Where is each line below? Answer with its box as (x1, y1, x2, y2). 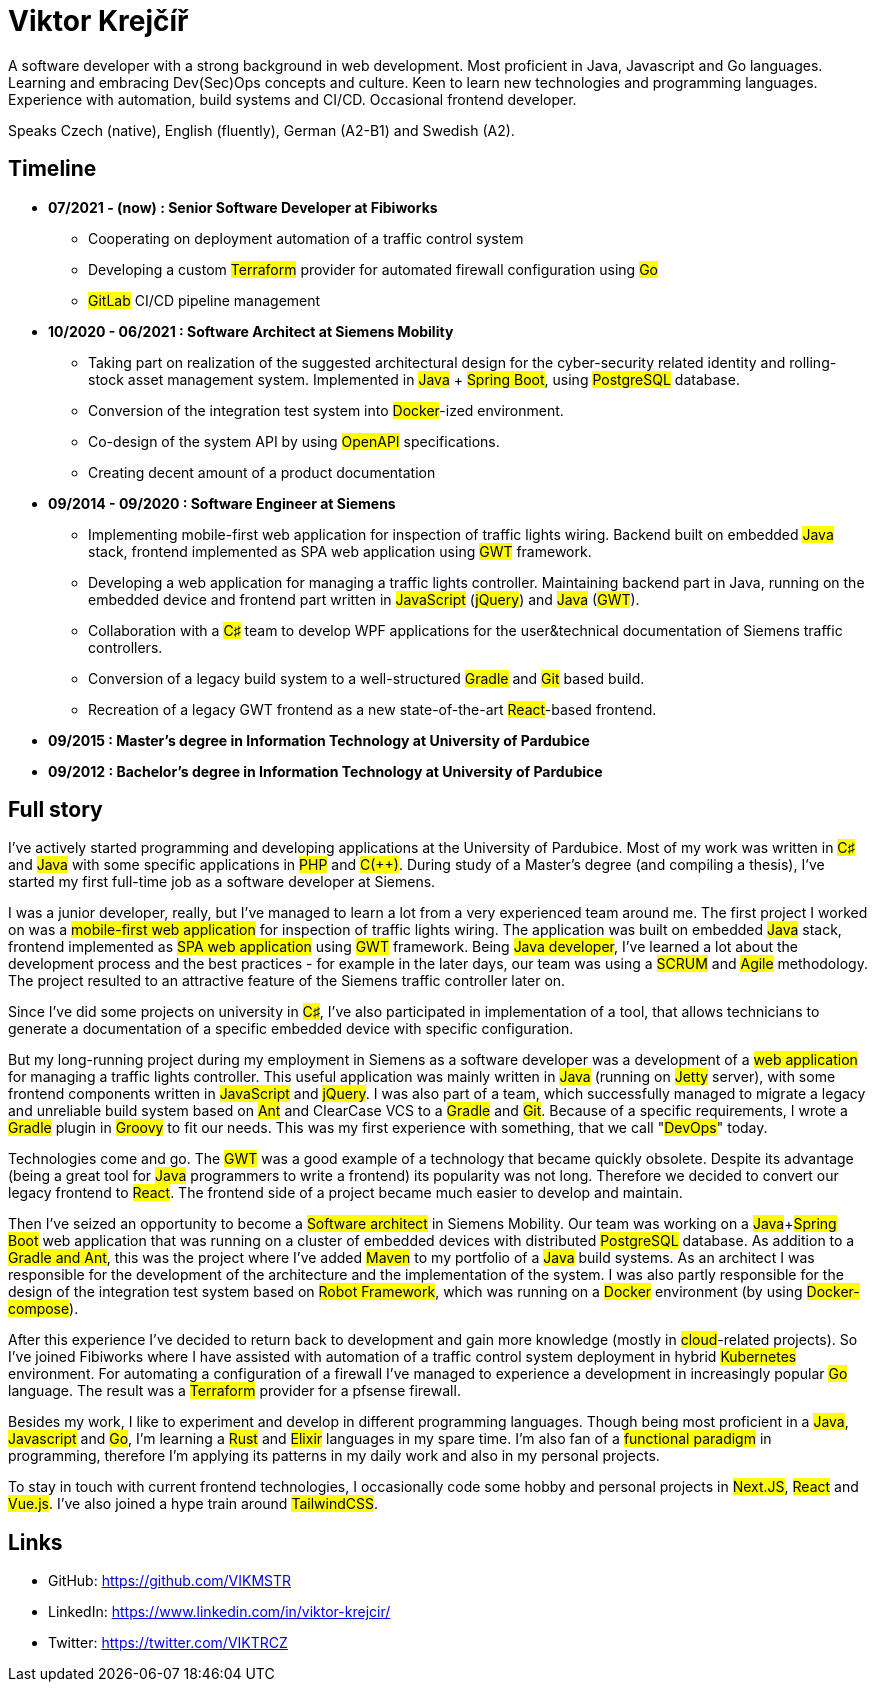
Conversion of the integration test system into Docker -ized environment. (88, 401, 564, 419)
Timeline (8, 156, 97, 182)
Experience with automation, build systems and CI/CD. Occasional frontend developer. (8, 90, 577, 108)
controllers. (88, 638, 163, 656)
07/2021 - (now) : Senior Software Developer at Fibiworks (48, 198, 438, 216)
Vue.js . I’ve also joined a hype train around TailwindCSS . (8, 1495, 378, 1513)
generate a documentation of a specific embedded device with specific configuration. (8, 1020, 574, 1038)
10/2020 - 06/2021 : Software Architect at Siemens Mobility (48, 322, 454, 340)
